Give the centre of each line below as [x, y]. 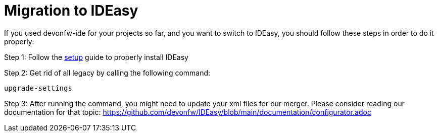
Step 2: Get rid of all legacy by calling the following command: [107, 73]
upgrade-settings [38, 88]
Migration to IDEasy [71, 11]
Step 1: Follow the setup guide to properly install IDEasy [96, 57]
